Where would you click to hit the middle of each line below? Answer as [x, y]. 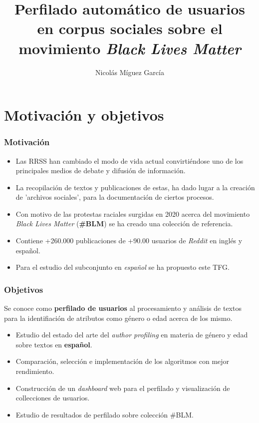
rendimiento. [35, 371]
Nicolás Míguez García [130, 72]
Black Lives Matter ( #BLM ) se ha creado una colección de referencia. [124, 224]
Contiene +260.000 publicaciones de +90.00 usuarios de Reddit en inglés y [129, 241]
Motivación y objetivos [84, 115]
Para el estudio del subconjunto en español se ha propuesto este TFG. [123, 267]
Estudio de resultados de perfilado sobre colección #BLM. [105, 414]
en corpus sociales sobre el [130, 28]
